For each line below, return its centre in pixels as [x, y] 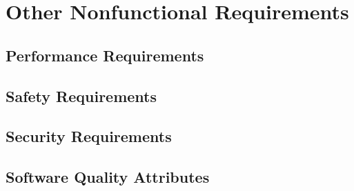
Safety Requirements [81, 95]
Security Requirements [89, 136]
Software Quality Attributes [108, 177]
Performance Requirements [105, 55]
